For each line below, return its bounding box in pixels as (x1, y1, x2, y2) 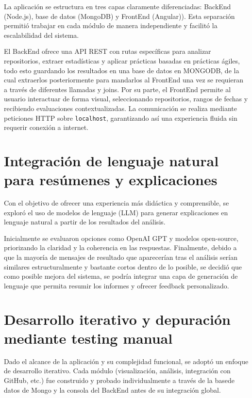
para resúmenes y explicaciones (4, 170, 218, 190)
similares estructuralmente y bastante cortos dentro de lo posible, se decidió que (4, 261, 242, 271)
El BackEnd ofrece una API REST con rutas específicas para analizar (4, 46, 211, 56)
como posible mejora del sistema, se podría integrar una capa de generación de (4, 271, 238, 281)
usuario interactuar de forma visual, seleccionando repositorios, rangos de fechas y (4, 94, 248, 104)
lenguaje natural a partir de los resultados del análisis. (4, 217, 166, 227)
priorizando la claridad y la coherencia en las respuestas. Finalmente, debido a (4, 242, 237, 253)
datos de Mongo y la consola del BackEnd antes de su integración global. (4, 384, 221, 395)
